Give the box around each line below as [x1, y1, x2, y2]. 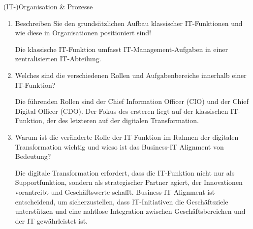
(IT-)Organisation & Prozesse [3, 1, 93, 11]
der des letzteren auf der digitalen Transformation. [46, 115, 199, 126]
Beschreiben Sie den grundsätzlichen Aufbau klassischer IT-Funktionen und [15, 18, 243, 28]
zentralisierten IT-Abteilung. [15, 53, 101, 64]
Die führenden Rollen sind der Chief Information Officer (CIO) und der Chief [15, 96, 249, 106]
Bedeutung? [15, 151, 51, 161]
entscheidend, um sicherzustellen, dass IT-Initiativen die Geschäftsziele [15, 196, 228, 206]
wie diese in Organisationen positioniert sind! [15, 27, 151, 38]
